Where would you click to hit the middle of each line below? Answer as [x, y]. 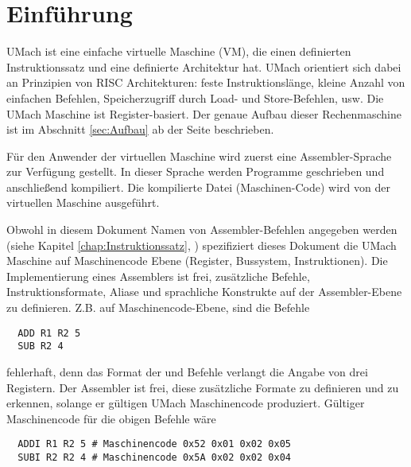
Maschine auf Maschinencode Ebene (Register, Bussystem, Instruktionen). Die [197, 261]
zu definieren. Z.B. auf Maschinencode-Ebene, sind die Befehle [158, 307]
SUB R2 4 [41, 346]
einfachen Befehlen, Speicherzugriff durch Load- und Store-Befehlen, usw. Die [195, 97]
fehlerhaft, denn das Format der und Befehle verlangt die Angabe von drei [187, 371]
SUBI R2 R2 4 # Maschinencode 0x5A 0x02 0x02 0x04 [154, 457]
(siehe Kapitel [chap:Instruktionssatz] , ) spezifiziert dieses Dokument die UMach [202, 245]
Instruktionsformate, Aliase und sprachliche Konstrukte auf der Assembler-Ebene [204, 292]
